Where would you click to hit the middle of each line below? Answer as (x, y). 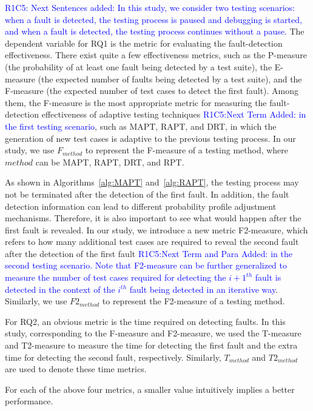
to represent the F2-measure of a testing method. (194, 301)
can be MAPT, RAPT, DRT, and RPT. (110, 162)
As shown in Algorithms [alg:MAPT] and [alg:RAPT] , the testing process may (152, 182)
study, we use (30, 150)
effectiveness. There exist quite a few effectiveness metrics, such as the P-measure (156, 55)
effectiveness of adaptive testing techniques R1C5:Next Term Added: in (174, 114)
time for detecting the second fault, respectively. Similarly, (113, 357)
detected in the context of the (60, 289)
